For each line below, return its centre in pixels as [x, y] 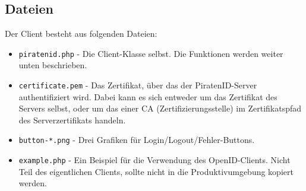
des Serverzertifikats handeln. [72, 120]
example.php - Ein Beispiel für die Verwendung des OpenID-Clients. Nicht [154, 160]
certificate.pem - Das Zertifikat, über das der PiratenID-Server [138, 85]
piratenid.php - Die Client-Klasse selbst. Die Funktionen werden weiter [151, 53]
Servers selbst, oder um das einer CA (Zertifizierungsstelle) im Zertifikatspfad [160, 108]
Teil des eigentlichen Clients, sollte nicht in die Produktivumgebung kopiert [156, 171]
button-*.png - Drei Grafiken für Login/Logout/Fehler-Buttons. [137, 140]
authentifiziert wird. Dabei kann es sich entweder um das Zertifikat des [148, 96]
